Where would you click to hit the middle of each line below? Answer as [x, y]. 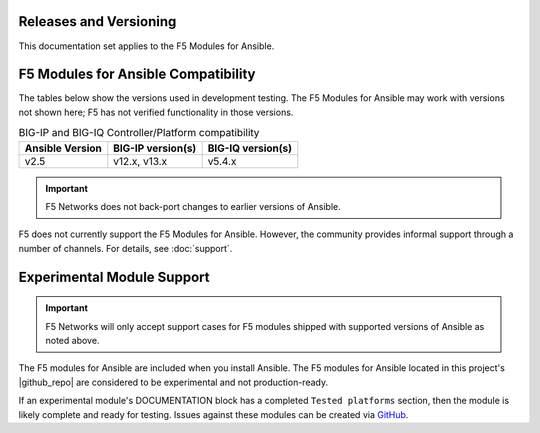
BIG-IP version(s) [155, 148]
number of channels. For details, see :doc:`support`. [125, 248]
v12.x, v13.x [140, 161]
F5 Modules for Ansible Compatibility [137, 74]
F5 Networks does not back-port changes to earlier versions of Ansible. [193, 206]
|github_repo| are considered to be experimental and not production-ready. [173, 382]
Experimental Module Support [114, 276]
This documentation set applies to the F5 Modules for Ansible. [146, 46]
